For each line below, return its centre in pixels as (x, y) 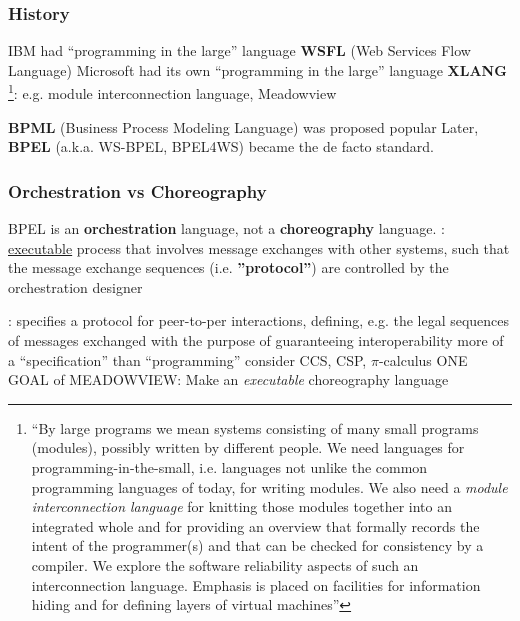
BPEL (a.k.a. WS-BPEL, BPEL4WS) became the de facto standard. (221, 146)
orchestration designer (75, 286)
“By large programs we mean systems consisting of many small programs (255, 427)
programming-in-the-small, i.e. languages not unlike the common (229, 467)
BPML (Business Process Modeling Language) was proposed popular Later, (243, 126)
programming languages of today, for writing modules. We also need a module (269, 486)
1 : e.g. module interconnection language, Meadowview (172, 92)
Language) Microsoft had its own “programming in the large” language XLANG (257, 69)
